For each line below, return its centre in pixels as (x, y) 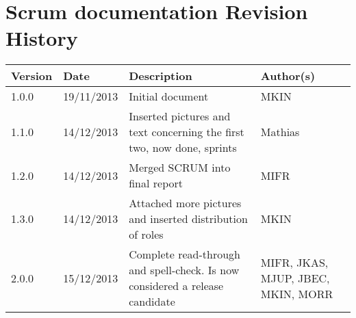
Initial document (169, 96)
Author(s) (288, 76)
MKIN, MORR (297, 293)
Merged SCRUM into (180, 168)
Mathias (280, 132)
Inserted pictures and (180, 116)
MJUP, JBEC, (295, 278)
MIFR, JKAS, (294, 262)
